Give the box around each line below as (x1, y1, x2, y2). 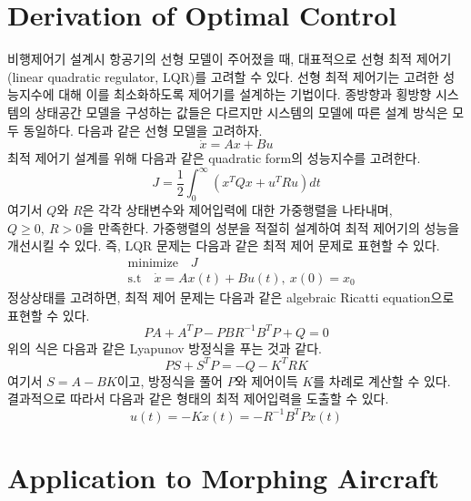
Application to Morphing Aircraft (7, 458, 439, 496)
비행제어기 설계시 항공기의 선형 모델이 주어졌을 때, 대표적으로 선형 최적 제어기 (7, 49, 452, 68)
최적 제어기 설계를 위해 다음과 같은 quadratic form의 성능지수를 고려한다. (7, 148, 421, 168)
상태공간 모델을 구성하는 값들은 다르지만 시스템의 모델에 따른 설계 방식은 (35, 102, 448, 121)
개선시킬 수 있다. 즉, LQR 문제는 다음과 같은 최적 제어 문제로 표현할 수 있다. (7, 236, 440, 255)
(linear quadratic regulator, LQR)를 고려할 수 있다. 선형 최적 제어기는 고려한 (7, 66, 439, 86)
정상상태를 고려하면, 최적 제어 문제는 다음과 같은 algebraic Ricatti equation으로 (7, 288, 455, 307)
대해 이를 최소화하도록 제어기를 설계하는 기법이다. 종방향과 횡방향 (58, 85, 432, 104)
